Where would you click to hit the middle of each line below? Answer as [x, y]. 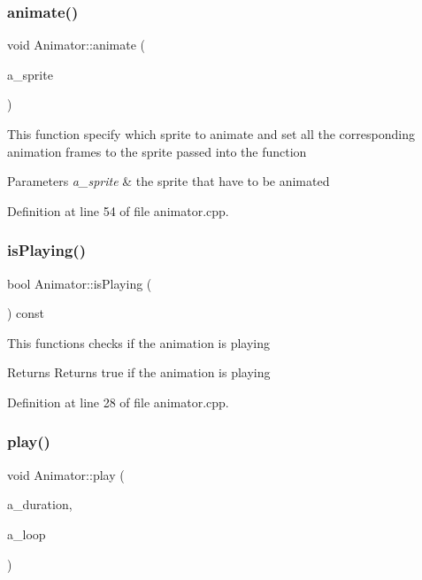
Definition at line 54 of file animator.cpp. [118, 210]
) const [26, 313]
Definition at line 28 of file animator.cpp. [118, 402]
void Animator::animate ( [77, 45]
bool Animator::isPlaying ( [80, 283]
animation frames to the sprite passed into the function [157, 151]
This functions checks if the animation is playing [139, 342]
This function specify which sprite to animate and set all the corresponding [211, 134]
